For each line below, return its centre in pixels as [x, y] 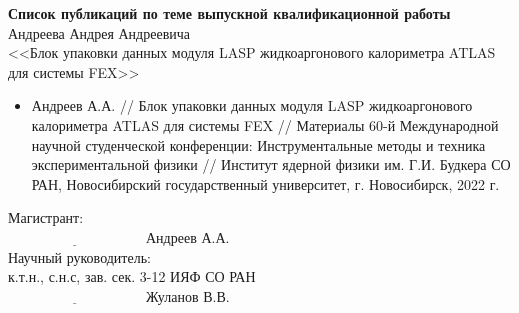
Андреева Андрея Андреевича [99, 32]
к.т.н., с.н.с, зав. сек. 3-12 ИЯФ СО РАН [132, 276]
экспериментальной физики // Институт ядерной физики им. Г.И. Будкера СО [271, 164]
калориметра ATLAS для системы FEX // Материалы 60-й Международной [265, 124]
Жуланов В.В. [187, 295]
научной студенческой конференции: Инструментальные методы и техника [258, 144]
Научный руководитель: [79, 256]
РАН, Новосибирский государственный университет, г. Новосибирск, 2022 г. [265, 183]
